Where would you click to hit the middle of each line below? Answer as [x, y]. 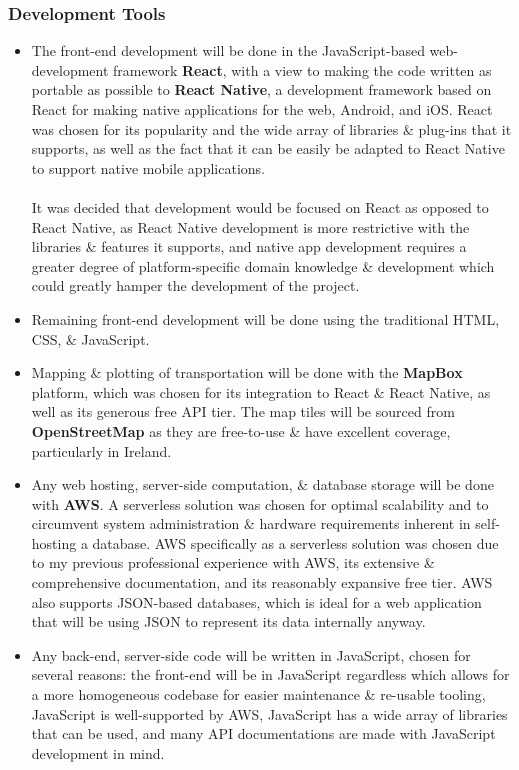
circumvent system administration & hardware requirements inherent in [251, 523]
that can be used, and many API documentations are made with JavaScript [263, 733]
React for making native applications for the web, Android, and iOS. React [262, 109]
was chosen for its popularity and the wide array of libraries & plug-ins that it [271, 128]
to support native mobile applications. [148, 167]
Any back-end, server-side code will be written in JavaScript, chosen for [251, 654]
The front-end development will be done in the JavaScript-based [228, 50]
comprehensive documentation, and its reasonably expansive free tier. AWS [262, 582]
